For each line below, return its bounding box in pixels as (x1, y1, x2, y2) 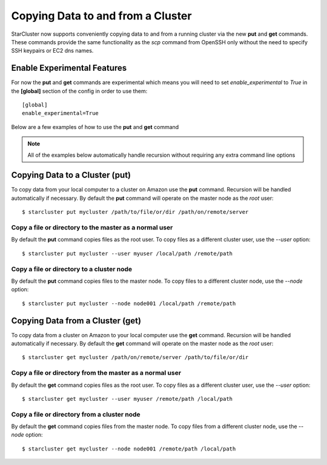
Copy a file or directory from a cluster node (11, 410, 140, 418)
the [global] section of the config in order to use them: (11, 87, 148, 94)
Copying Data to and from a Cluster (11, 9, 192, 22)
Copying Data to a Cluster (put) (11, 170, 131, 180)
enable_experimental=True (22, 110, 99, 117)
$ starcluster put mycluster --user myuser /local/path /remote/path (22, 250, 233, 257)
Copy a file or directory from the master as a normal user (11, 369, 182, 377)
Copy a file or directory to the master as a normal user (11, 223, 173, 232)
